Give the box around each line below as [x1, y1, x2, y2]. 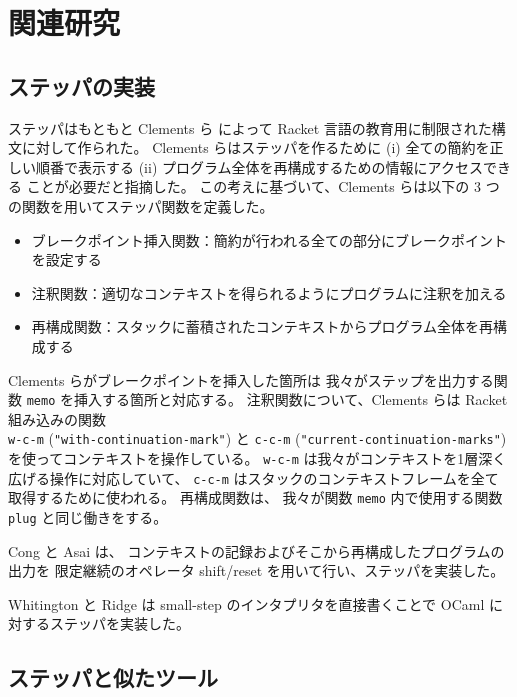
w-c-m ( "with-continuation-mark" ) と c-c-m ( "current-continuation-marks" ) [8, 428, 507, 449]
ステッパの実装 [8, 70, 155, 101]
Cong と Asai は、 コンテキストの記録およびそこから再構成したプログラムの [8, 540, 505, 561]
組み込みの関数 [8, 408, 106, 429]
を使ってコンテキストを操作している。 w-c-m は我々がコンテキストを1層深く [8, 448, 507, 469]
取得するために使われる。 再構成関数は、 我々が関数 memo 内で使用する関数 [8, 487, 503, 508]
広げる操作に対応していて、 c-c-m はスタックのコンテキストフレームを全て [8, 467, 499, 488]
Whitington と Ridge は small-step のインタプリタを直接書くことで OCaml [8, 593, 485, 614]
